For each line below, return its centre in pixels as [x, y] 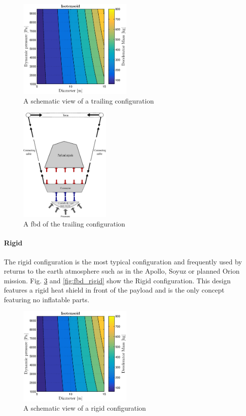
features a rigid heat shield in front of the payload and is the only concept [114, 290]
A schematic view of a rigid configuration [85, 408]
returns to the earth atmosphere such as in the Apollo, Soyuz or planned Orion [122, 271]
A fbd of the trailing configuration [74, 224]
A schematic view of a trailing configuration [89, 100]
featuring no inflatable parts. [47, 299]
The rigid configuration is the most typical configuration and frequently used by [123, 261]
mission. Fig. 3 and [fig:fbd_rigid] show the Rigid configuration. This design [117, 280]
